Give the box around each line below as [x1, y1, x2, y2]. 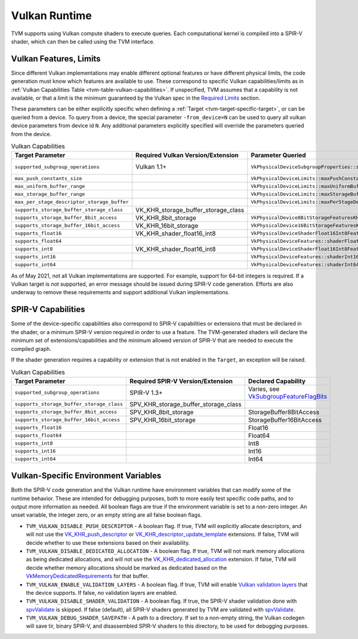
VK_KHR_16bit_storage [135, 221, 199, 230]
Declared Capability [248, 376, 306, 385]
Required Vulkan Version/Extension [135, 151, 239, 159]
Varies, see [248, 385, 280, 393]
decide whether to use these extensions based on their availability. [26, 539, 190, 546]
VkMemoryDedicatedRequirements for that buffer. [26, 573, 149, 580]
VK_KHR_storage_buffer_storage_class [135, 206, 245, 214]
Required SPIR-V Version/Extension [129, 376, 233, 385]
